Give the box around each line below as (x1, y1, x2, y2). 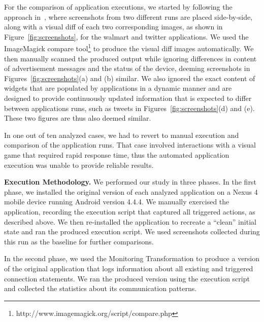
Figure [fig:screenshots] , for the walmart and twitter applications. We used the (4, 31, 249, 42)
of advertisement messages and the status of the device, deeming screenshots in (4, 63, 250, 74)
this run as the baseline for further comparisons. (4, 236, 154, 246)
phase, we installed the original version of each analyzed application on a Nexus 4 (4, 186, 258, 197)
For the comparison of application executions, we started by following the (4, 2, 233, 12)
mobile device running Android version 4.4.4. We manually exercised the (4, 196, 229, 207)
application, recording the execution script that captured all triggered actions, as (4, 206, 255, 217)
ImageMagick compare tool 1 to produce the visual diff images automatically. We (4, 42, 254, 54)
